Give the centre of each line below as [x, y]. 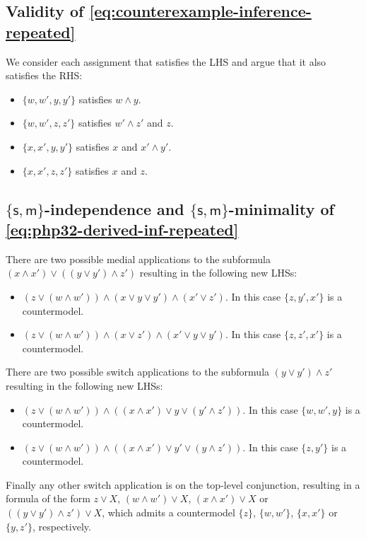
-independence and [114, 208]
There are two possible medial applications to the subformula [138, 259]
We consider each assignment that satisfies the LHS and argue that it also [166, 61]
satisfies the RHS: [44, 75]
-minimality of [281, 208]
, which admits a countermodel [169, 512]
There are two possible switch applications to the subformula [138, 372]
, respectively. [61, 526]
